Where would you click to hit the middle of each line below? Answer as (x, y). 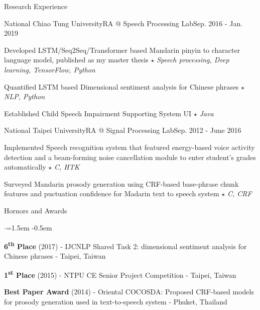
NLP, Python (25, 96)
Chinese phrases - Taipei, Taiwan (55, 256)
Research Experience (36, 6)
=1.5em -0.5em (29, 227)
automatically (25, 167)
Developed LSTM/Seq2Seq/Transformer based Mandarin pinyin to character (122, 50)
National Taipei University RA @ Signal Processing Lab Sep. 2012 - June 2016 (123, 130)
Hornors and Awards (36, 210)
